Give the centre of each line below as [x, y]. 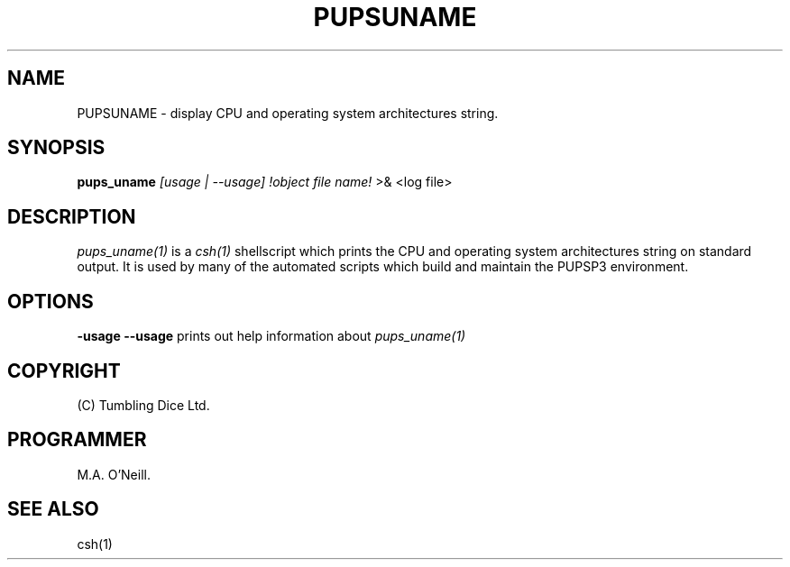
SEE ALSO [53, 509]
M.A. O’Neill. [114, 474]
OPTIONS [51, 301]
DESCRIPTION [72, 216]
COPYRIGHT [64, 370]
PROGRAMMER [77, 440]
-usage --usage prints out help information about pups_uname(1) [271, 336]
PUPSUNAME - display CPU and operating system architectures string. [288, 113]
